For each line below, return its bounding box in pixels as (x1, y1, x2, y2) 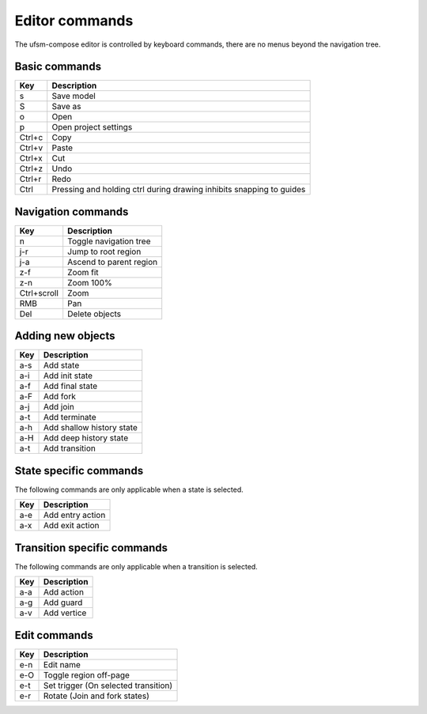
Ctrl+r (19, 174, 42, 185)
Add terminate (43, 412, 96, 423)
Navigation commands (14, 205, 129, 218)
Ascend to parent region (67, 256, 158, 267)
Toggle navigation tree (67, 236, 151, 247)
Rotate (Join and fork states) (43, 690, 149, 701)
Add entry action (43, 510, 106, 521)
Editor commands (14, 12, 134, 29)
